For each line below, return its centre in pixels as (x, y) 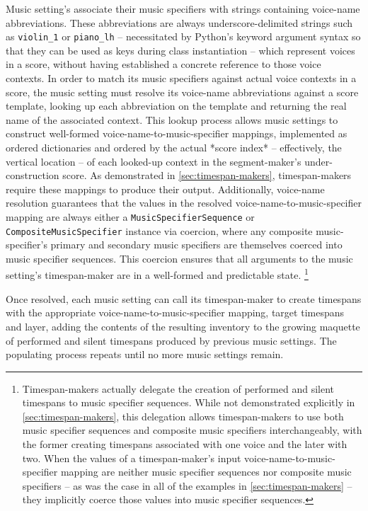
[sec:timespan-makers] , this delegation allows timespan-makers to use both (183, 416)
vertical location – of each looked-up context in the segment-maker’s (154, 161)
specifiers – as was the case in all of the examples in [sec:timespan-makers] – (187, 485)
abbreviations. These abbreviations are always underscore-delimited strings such (179, 22)
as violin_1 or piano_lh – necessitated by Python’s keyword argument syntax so (183, 36)
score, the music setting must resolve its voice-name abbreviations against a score (182, 92)
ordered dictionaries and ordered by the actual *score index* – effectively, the (174, 147)
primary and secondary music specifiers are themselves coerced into (196, 245)
